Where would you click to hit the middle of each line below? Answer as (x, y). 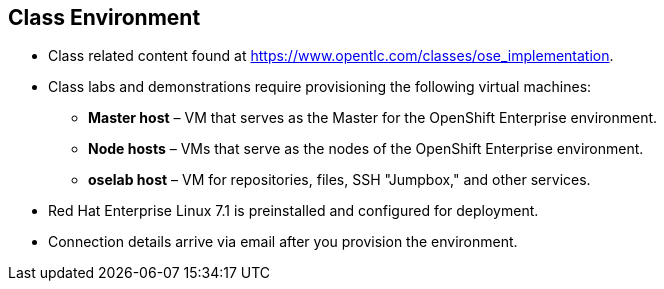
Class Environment (104, 17)
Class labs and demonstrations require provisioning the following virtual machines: (320, 87)
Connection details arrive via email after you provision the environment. (283, 242)
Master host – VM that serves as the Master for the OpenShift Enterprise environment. (373, 118)
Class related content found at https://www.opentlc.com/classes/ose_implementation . (331, 56)
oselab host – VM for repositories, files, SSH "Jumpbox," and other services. (339, 180)
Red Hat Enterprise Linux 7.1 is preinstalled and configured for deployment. (293, 211)
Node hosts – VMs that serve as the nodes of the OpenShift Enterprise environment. (366, 149)
